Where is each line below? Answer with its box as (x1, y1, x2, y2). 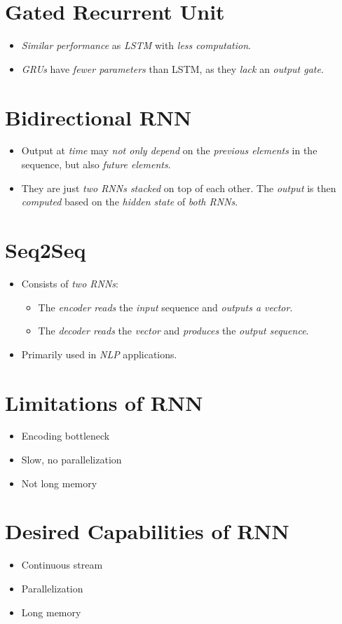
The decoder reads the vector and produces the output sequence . (38, 323, 309, 338)
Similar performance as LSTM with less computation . (21, 38, 251, 53)
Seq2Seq (5, 236, 86, 264)
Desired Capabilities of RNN (5, 517, 289, 545)
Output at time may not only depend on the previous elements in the (21, 143, 317, 158)
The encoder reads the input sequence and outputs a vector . (38, 299, 293, 314)
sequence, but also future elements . (21, 157, 171, 172)
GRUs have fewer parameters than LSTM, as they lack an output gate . (21, 61, 324, 76)
